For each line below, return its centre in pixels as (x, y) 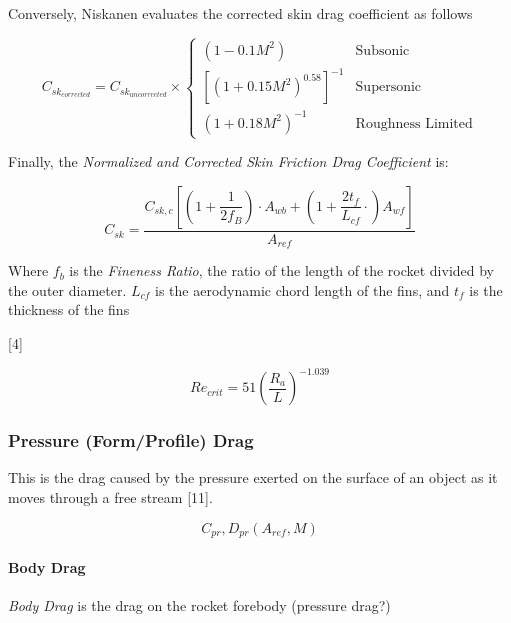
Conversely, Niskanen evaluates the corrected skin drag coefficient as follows (240, 13)
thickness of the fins (69, 309)
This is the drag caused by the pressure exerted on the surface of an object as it (253, 477)
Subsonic (382, 50)
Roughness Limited (414, 123)
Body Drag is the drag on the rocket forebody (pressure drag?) (199, 604)
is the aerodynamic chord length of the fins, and (302, 289)
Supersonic (388, 87)
